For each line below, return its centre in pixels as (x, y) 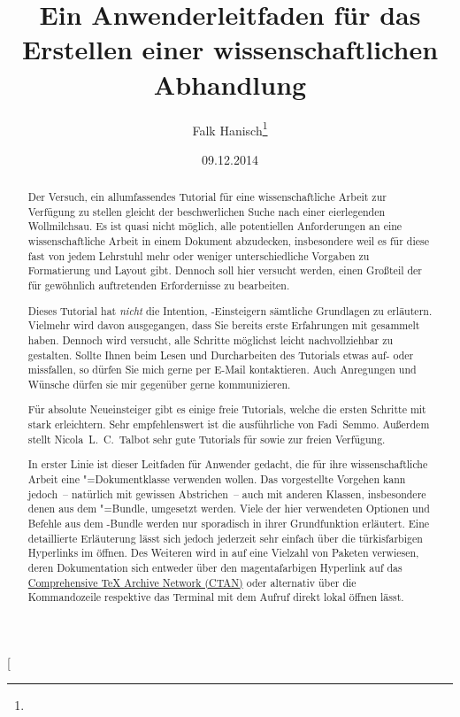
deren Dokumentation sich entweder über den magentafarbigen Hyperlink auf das (215, 567)
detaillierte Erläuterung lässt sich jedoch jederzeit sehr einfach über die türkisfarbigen (225, 538)
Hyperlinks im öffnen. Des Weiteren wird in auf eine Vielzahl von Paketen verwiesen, (223, 553)
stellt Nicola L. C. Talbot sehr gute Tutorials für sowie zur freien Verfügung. (207, 439)
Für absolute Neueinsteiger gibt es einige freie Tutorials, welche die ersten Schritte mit (227, 409)
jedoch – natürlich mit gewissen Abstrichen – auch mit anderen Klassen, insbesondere (227, 493)
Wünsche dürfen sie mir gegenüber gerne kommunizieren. (159, 384)
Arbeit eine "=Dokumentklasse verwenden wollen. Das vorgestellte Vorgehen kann (217, 478)
